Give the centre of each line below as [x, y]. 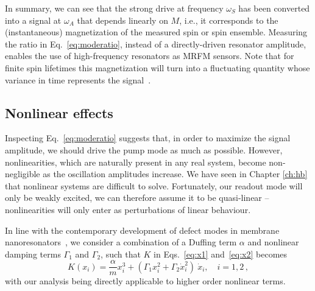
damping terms [33, 254]
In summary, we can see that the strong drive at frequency [114, 8]
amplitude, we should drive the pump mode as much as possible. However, [144, 149]
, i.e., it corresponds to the [229, 20]
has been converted [274, 8]
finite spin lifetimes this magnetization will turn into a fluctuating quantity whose [157, 67]
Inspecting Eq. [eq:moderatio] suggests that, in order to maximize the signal [148, 138]
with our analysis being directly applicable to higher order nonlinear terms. [145, 281]
